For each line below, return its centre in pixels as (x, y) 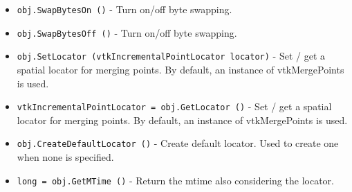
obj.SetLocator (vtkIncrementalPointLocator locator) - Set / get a (171, 56)
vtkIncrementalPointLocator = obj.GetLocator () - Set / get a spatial (174, 106)
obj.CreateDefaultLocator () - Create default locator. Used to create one (178, 143)
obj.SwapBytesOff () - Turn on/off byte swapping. (127, 32)
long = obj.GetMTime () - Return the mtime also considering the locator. (175, 180)
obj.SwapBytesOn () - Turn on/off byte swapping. (124, 9)
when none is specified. (65, 157)
